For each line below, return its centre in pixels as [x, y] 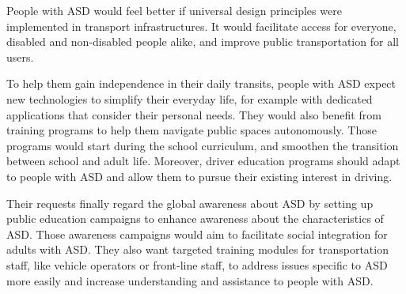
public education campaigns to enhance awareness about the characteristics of [195, 219]
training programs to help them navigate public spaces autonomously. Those [192, 130]
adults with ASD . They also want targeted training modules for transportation [197, 249]
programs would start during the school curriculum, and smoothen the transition [203, 145]
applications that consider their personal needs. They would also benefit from [194, 114]
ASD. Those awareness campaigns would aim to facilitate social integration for [197, 234]
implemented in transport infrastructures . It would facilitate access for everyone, [201, 26]
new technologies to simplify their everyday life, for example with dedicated [190, 98]
